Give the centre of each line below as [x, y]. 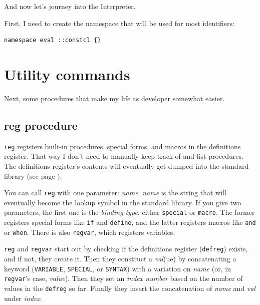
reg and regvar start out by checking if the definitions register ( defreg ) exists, [126, 249]
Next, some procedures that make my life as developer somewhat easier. [114, 98]
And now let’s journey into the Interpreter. [70, 6]
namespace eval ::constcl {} [53, 40]
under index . [23, 298]
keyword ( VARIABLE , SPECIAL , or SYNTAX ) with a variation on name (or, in [117, 268]
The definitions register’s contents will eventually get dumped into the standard [126, 166]
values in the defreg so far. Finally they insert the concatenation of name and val [130, 288]
